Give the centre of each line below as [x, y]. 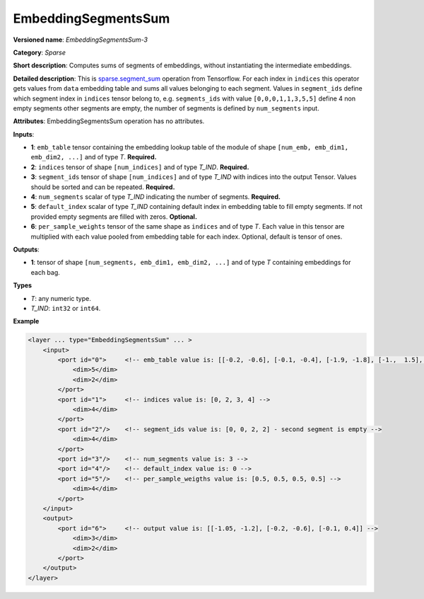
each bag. [45, 272]
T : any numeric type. [61, 298]
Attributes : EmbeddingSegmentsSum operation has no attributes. [109, 121]
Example [26, 321]
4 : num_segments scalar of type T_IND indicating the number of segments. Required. [155, 197]
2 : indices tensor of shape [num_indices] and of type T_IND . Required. [140, 167]
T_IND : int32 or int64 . [66, 308]
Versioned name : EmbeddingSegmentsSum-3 [81, 40]
